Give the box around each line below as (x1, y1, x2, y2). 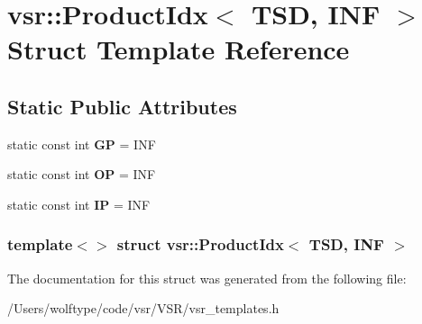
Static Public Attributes (7, 92, 237, 120)
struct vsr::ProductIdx (116, 233, 284, 256)
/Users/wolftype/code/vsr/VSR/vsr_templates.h (7, 299, 280, 318)
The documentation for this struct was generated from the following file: (7, 268, 407, 287)
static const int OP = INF (7, 165, 156, 184)
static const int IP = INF (7, 194, 151, 213)
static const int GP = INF (7, 134, 156, 153)
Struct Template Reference (7, 31, 350, 67)
